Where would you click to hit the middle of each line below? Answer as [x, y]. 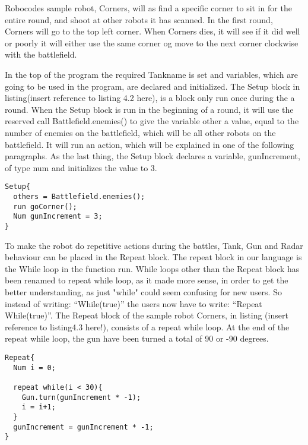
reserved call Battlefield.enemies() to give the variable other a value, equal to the [152, 121]
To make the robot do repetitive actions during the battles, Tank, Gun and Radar [154, 245]
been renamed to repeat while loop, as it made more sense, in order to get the [147, 280]
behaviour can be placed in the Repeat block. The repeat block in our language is [153, 257]
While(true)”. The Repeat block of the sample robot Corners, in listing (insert [147, 315]
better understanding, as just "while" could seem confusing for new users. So [143, 291]
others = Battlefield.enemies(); [79, 196]
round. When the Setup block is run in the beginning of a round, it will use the [149, 109]
